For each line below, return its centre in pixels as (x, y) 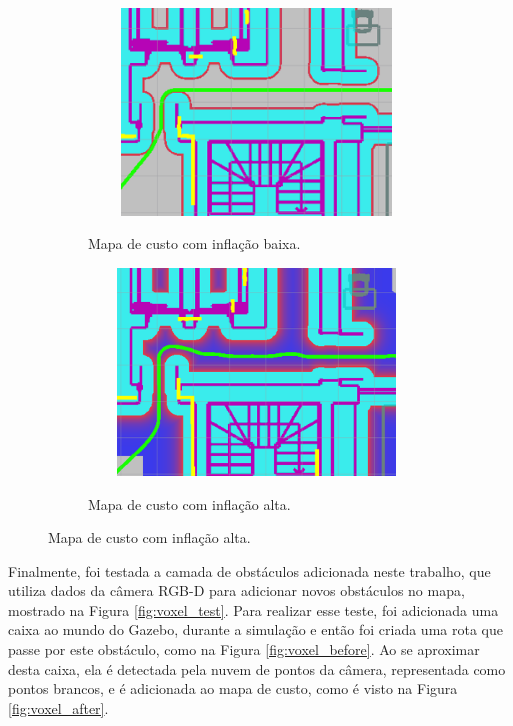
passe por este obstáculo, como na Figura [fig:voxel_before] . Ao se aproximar (244, 649)
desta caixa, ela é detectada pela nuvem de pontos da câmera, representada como (257, 668)
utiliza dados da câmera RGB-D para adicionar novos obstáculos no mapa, (236, 590)
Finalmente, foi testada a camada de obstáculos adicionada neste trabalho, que (249, 570)
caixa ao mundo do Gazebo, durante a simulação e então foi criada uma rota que (255, 629)
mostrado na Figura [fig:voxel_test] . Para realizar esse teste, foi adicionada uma (253, 609)
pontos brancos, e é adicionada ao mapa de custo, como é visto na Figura (233, 688)
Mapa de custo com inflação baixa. (194, 243)
